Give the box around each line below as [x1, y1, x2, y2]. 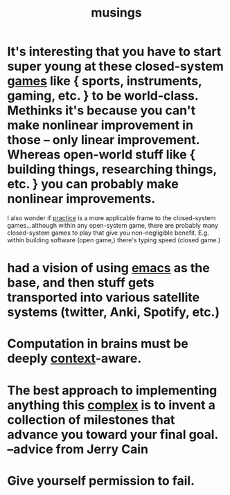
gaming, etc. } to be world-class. [7, 88, 199, 104]
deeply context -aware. [7, 351, 142, 366]
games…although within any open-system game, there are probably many [7, 221, 218, 229]
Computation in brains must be [7, 336, 189, 352]
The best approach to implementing [7, 382, 218, 398]
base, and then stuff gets [7, 275, 154, 291]
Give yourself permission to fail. [7, 473, 195, 489]
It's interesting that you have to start [7, 44, 222, 60]
